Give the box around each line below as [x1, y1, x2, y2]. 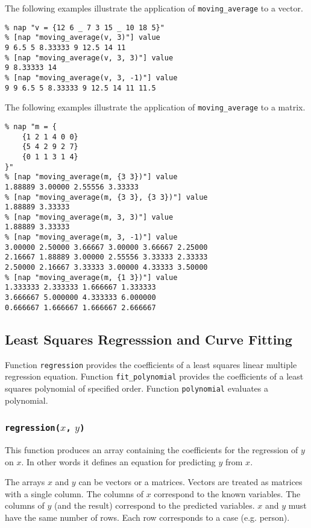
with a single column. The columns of [5, 487, 143, 500]
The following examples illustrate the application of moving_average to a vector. [5, 2, 303, 14]
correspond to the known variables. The [154, 487, 301, 500]
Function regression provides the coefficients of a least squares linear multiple [5, 358, 297, 371]
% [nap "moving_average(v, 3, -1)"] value [5, 73, 178, 82]
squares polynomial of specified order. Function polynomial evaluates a [5, 381, 269, 394]
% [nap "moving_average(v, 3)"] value [5, 33, 160, 42]
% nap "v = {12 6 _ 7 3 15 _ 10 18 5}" [5, 23, 165, 32]
